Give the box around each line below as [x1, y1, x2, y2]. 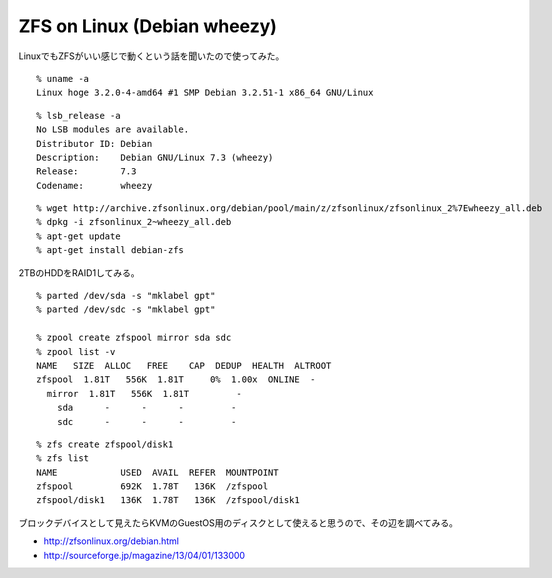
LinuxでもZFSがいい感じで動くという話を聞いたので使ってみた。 [18, 50, 285, 62]
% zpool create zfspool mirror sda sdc [36, 332, 232, 344]
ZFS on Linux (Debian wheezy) [18, 15, 277, 37]
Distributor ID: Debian [36, 138, 153, 149]
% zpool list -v [36, 346, 116, 357]
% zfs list [36, 453, 90, 464]
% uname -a [36, 73, 90, 84]
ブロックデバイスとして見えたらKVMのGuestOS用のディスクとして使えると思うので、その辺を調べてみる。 [18, 516, 459, 529]
